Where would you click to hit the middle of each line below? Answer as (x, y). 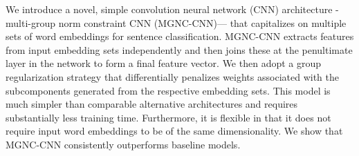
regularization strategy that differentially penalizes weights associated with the (172, 76)
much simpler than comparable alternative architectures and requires (152, 104)
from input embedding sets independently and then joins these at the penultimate (179, 49)
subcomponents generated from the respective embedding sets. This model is (168, 90)
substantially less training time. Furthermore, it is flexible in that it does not (168, 117)
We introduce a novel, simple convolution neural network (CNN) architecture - (172, 9)
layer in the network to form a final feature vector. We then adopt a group (164, 63)
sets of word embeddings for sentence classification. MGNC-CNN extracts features (180, 36)
